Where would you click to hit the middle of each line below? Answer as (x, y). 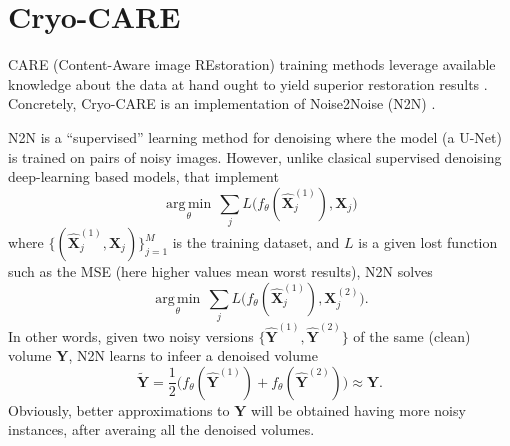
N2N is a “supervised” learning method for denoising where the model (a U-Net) (255, 136)
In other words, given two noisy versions (131, 335)
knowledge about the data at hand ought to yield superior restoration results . (248, 83)
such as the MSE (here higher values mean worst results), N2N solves (220, 271)
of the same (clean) (412, 335)
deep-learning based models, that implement (143, 176)
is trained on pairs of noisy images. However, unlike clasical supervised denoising (255, 156)
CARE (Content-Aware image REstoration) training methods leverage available (252, 64)
